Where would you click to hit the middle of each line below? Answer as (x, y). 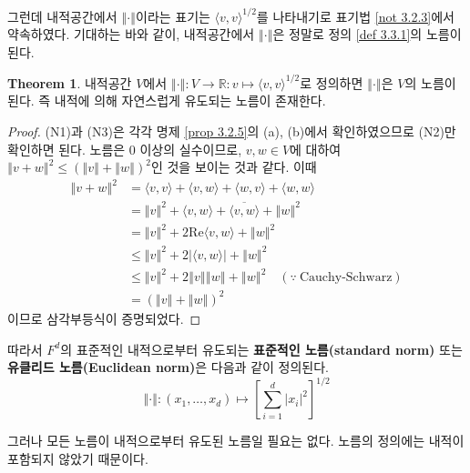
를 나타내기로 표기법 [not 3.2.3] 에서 (355, 16)
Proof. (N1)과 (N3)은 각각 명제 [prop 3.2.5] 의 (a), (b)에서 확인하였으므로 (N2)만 (232, 131)
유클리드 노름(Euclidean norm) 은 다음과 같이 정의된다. (168, 367)
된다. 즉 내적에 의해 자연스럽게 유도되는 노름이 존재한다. (167, 101)
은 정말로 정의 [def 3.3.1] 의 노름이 (367, 34)
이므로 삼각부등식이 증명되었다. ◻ (104, 318)
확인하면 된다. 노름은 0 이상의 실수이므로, (125, 149)
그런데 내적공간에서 (62, 16)
